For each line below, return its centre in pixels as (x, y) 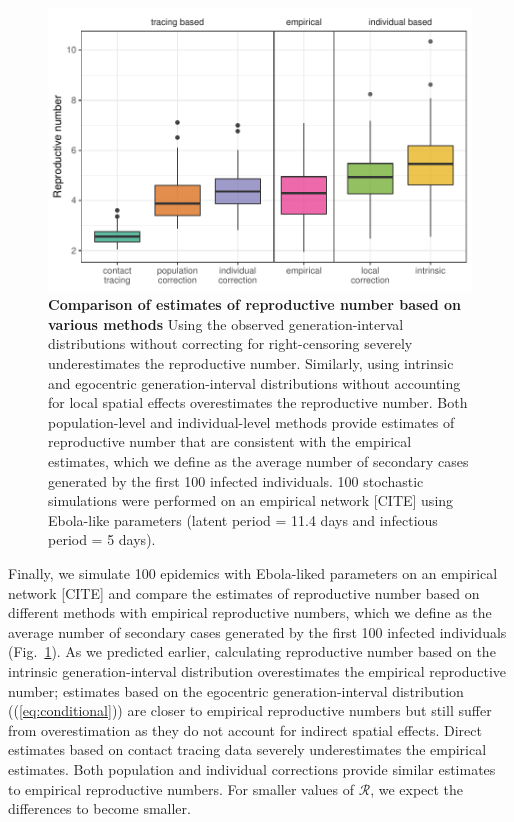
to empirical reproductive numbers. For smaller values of (181, 788)
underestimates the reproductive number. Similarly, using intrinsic (251, 363)
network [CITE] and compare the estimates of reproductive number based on (244, 592)
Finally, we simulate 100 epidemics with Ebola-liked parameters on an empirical (253, 572)
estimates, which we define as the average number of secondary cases (258, 461)
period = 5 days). (102, 539)
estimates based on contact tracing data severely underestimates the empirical (247, 749)
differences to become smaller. (99, 808)
